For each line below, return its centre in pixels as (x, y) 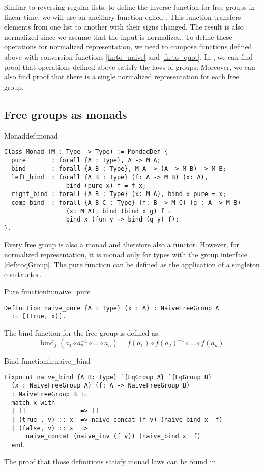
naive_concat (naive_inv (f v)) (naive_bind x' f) (113, 437)
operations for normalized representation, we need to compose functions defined (128, 47)
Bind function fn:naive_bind (47, 361)
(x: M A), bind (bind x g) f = (119, 211)
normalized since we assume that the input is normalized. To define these (118, 36)
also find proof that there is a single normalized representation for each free (122, 77)
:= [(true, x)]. (39, 316)
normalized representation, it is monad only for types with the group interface (126, 254)
